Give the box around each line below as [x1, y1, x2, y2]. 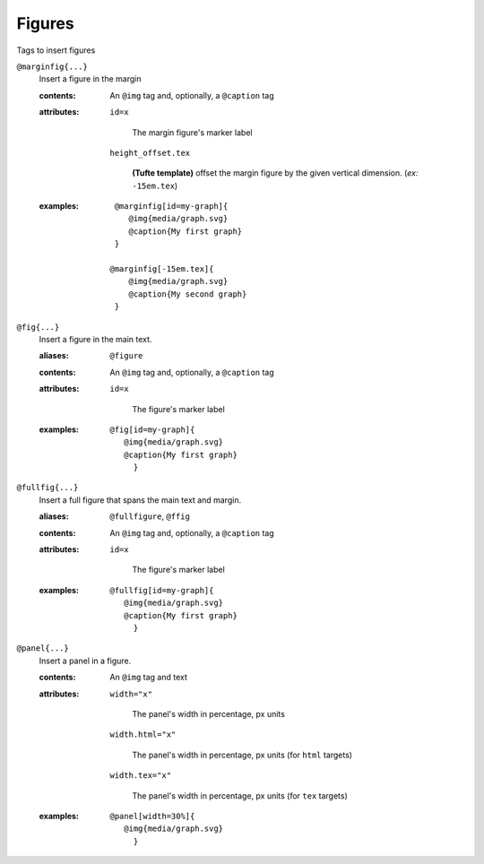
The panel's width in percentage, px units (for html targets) [132, 749, 353, 760]
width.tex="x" [109, 771, 172, 781]
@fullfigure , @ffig [109, 511, 190, 522]
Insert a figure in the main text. [39, 333, 152, 344]
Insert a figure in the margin [39, 73, 142, 84]
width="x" [109, 688, 152, 699]
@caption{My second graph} [128, 289, 247, 299]
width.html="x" [109, 730, 177, 739]
